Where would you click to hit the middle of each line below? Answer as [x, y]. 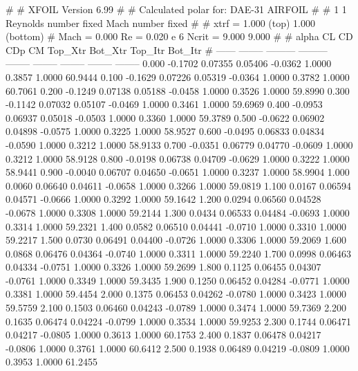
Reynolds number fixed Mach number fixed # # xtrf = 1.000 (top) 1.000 [161, 22]
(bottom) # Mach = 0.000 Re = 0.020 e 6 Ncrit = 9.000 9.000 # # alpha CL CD [179, 36]
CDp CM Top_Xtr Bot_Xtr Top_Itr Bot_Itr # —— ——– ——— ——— [167, 49]
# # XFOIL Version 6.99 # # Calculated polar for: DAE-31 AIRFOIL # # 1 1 [176, 9]
